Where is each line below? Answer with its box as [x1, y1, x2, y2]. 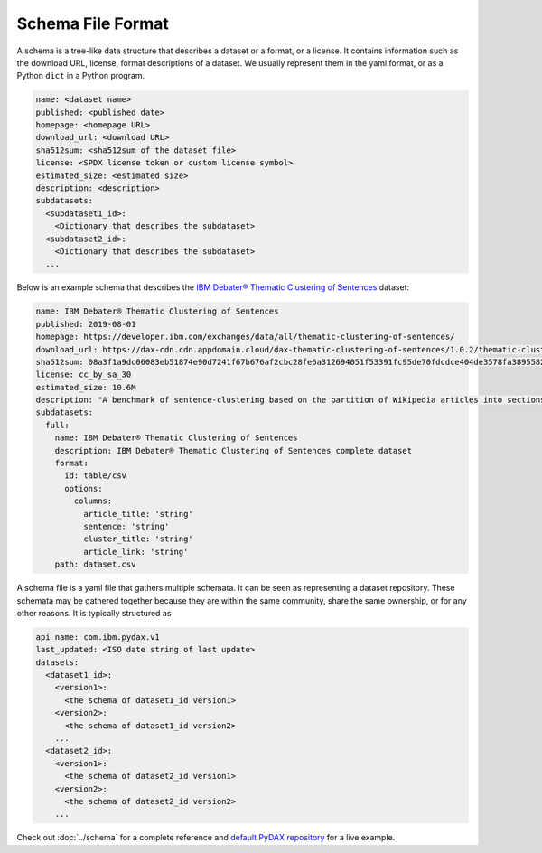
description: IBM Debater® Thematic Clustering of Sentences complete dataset [54, 445, 413, 455]
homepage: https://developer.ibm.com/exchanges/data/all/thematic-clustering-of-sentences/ [35, 332, 455, 342]
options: [64, 483, 103, 493]
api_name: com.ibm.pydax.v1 [35, 632, 160, 642]
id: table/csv [64, 471, 126, 481]
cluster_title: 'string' [82, 534, 193, 544]
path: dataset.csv [54, 559, 136, 569]
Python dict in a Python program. [16, 70, 145, 81]
